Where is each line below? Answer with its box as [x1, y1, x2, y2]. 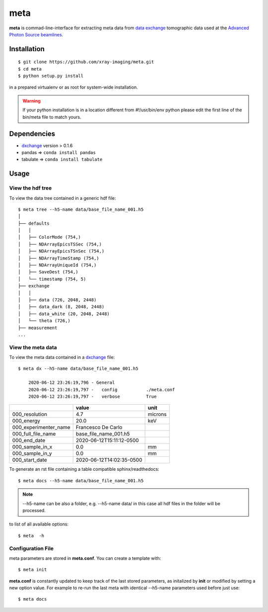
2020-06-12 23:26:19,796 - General [28, 380, 115, 385]
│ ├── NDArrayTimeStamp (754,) [18, 255, 99, 261]
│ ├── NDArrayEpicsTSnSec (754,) [18, 249, 105, 254]
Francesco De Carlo [75, 424, 123, 431]
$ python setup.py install [18, 73, 84, 79]
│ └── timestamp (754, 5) [18, 276, 86, 282]
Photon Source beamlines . [9, 31, 64, 37]
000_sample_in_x [12, 443, 53, 450]
